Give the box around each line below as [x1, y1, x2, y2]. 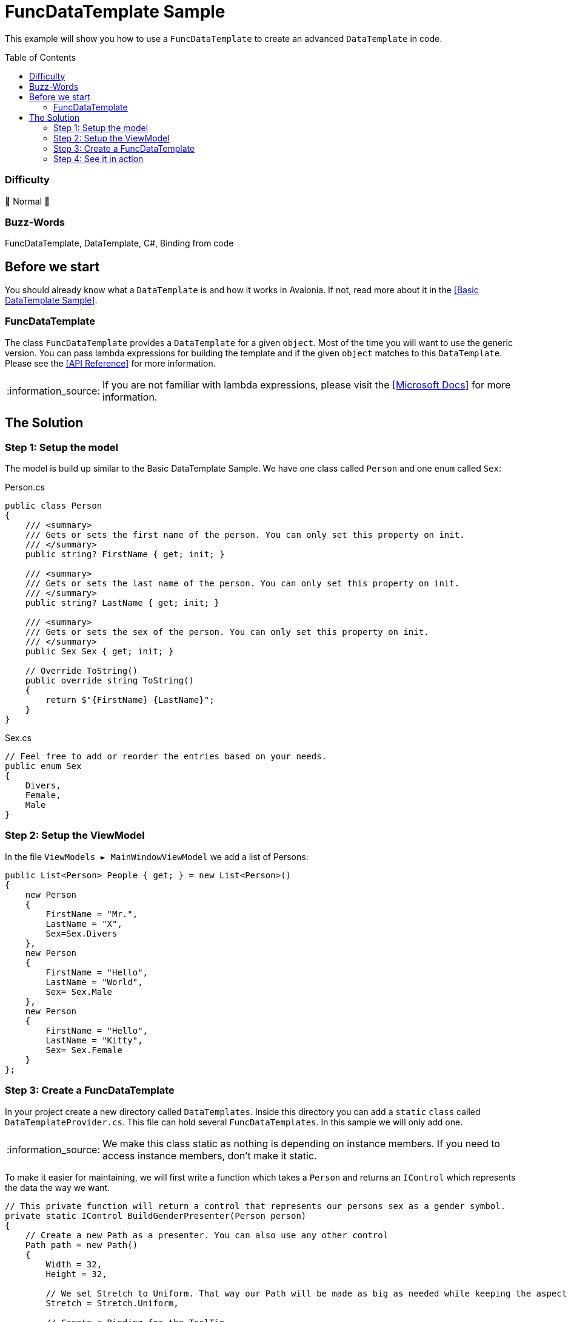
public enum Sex [5, 761, 82, 771]
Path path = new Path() [25, 1239, 138, 1250]
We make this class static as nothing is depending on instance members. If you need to [102, 1137, 500, 1150]
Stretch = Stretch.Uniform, [45, 1298, 179, 1308]
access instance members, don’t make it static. [102, 1149, 317, 1162]
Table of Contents [5, 52, 76, 63]
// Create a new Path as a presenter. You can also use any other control [25, 1230, 389, 1240]
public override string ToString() [25, 676, 194, 686]
